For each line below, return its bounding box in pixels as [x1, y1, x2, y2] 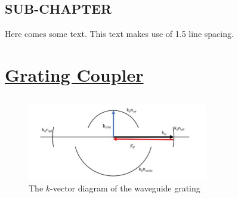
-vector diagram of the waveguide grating [50, 182, 200, 194]
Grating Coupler [5, 62, 144, 86]
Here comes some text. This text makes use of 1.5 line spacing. [5, 27, 234, 40]
